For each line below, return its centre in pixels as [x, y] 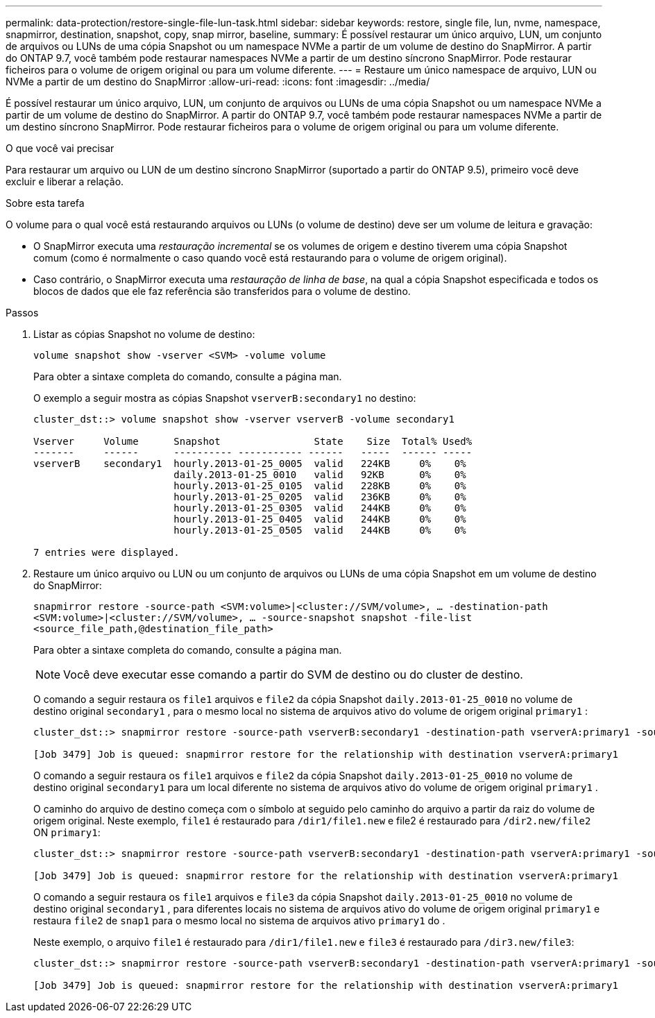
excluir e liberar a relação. [65, 181]
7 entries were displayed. [107, 552]
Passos [22, 313]
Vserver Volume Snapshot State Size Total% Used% [253, 441]
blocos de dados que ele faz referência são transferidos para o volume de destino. [222, 291]
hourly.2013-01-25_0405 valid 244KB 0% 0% [320, 519]
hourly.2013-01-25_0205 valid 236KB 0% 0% [320, 497]
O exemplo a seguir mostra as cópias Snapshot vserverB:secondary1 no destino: [225, 398]
